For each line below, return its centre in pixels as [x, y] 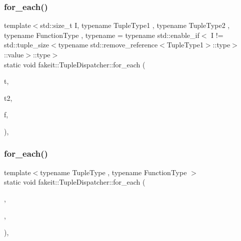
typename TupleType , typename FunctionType [113, 172]
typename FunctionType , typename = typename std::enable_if [102, 35]
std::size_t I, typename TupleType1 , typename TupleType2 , [135, 25]
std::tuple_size [26, 45]
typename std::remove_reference [108, 45]
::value [14, 54]
